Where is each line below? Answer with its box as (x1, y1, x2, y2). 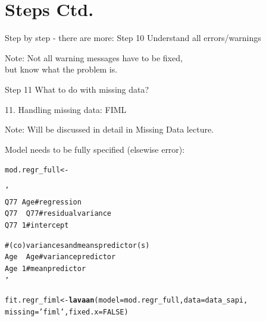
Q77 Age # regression (5, 197, 82, 206)
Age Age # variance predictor (5, 253, 116, 262)
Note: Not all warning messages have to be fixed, (5, 51, 183, 64)
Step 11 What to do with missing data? (5, 83, 149, 95)
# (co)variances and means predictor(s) (5, 241, 150, 250)
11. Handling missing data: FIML (5, 103, 127, 115)
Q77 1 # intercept (5, 221, 69, 229)
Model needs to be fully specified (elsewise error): (5, 143, 185, 155)
